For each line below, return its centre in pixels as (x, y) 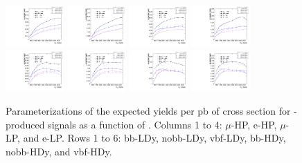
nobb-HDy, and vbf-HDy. (59, 151)
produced (25, 124)
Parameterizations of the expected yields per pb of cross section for (148, 111)
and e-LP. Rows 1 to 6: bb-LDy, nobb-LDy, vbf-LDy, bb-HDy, (154, 138)
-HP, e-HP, (254, 124)
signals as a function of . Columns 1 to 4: (135, 124)
